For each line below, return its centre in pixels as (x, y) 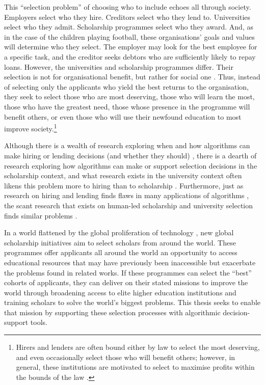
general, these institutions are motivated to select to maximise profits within (135, 367)
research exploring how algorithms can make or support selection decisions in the (131, 165)
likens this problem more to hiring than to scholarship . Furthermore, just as (124, 185)
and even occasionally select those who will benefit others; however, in (126, 357)
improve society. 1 (31, 128)
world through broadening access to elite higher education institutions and (120, 292)
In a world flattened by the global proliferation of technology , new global (119, 232)
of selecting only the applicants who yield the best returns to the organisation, (127, 86)
